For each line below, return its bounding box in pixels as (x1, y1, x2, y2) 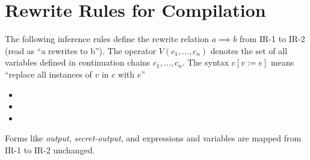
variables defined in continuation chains (5, 56, 150, 69)
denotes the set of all (210, 44, 288, 57)
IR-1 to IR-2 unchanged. (5, 143, 95, 156)
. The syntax (182, 56, 229, 69)
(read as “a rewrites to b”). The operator (5, 44, 157, 57)
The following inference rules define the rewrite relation (5, 32, 209, 45)
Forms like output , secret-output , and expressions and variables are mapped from (5, 132, 302, 144)
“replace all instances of (5, 67, 92, 80)
